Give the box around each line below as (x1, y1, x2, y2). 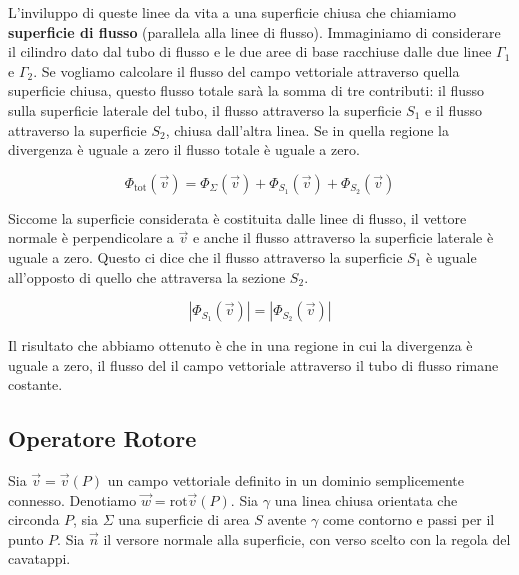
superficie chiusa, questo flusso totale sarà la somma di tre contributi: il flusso (8, 80, 485, 101)
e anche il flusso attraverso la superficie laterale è (192, 227, 494, 248)
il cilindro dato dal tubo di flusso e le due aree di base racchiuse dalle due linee (8, 41, 492, 62)
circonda (8, 509, 60, 530)
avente (267, 509, 307, 530)
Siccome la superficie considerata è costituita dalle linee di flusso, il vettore (8, 207, 467, 228)
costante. (8, 374, 63, 395)
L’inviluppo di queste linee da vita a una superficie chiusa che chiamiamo (8, 2, 457, 22)
